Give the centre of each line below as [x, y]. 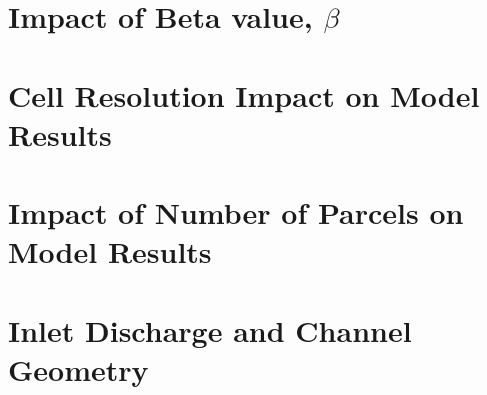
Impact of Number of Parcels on [236, 212]
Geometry [78, 368]
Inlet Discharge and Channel [210, 329]
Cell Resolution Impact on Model [244, 94]
